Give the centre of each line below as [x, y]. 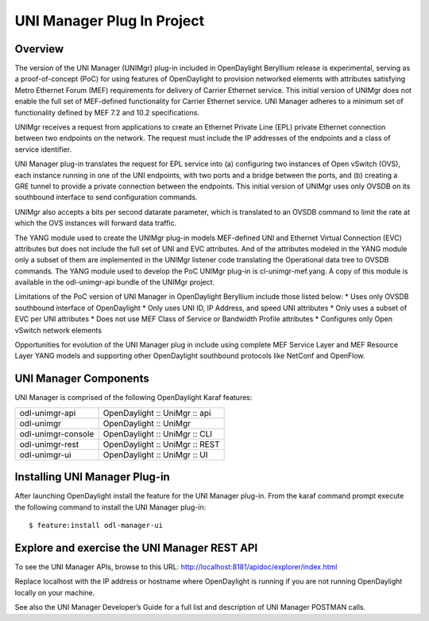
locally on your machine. [55, 592]
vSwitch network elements [58, 330]
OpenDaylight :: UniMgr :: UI [155, 455]
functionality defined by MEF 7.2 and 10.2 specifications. [107, 112]
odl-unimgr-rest [49, 444]
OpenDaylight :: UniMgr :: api [157, 413]
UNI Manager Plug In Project [110, 21]
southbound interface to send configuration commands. [106, 197]
